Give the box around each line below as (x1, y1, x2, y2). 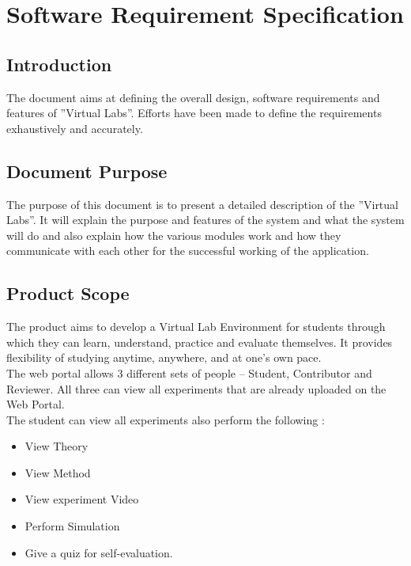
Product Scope (6, 281, 130, 306)
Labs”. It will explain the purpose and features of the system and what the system (6, 211, 405, 228)
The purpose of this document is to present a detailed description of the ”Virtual (6, 196, 398, 212)
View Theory (25, 438, 89, 454)
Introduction (6, 51, 112, 76)
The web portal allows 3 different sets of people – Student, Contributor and (6, 364, 372, 381)
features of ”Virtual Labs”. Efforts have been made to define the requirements (6, 104, 382, 121)
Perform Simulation (25, 518, 120, 534)
